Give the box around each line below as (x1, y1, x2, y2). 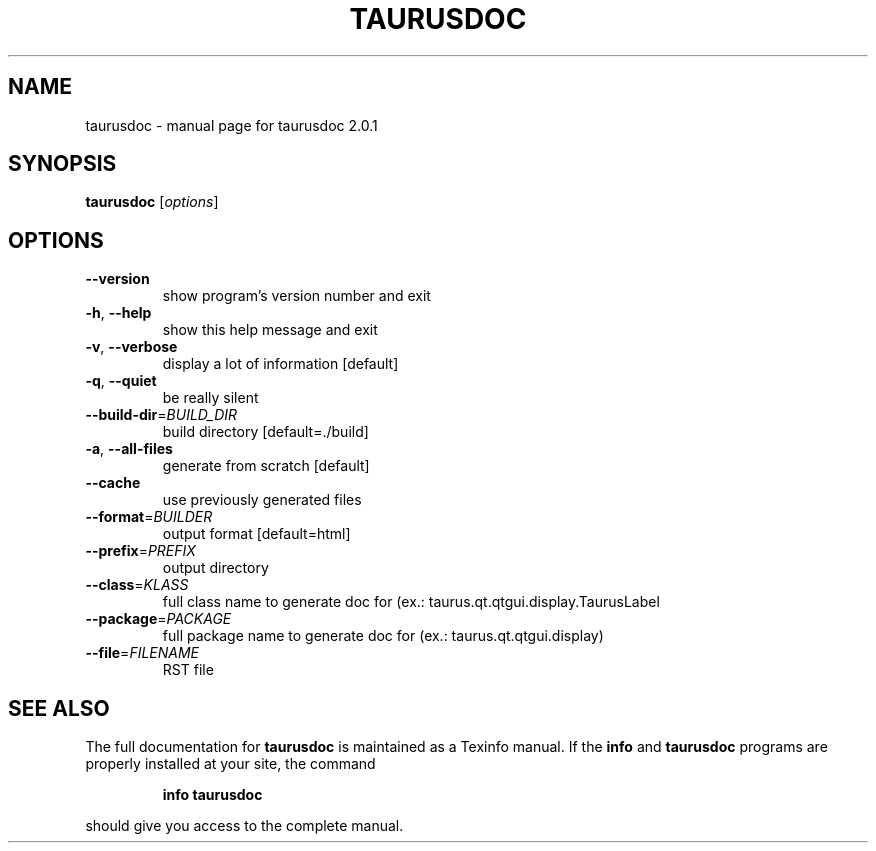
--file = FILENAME (85, 644, 200, 662)
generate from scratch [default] (162, 457, 370, 475)
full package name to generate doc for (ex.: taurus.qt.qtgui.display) (162, 627, 604, 645)
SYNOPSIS (8, 151, 117, 177)
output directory (162, 559, 269, 577)
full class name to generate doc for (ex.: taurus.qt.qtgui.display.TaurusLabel (162, 593, 660, 611)
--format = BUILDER (85, 508, 213, 526)
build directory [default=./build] (162, 423, 369, 441)
